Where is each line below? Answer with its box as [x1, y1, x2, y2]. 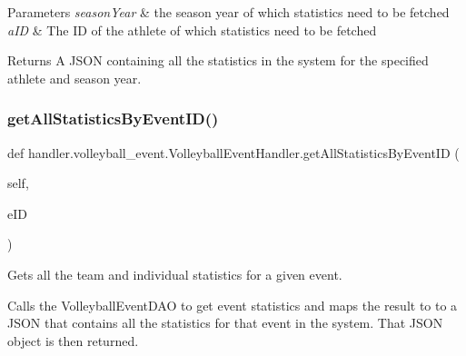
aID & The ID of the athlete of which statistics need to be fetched [7, 20, 377, 39]
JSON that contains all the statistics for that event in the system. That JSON [7, 313, 443, 332]
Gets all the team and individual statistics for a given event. [7, 264, 342, 283]
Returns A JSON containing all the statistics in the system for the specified [7, 51, 429, 70]
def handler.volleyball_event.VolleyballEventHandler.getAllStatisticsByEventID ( [7, 143, 460, 162]
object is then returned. [7, 331, 139, 350]
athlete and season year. [7, 68, 142, 87]
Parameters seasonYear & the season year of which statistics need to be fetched [7, 3, 450, 21]
